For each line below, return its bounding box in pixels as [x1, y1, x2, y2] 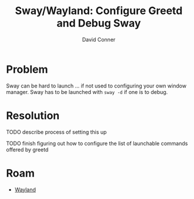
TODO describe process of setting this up [6, 128, 107, 136]
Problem [6, 63, 48, 76]
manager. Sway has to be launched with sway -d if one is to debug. [6, 88, 168, 95]
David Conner [82, 36, 116, 43]
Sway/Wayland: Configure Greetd [15, 4, 183, 18]
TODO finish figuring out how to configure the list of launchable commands [6, 140, 188, 147]
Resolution [6, 109, 60, 122]
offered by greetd [6, 146, 49, 153]
